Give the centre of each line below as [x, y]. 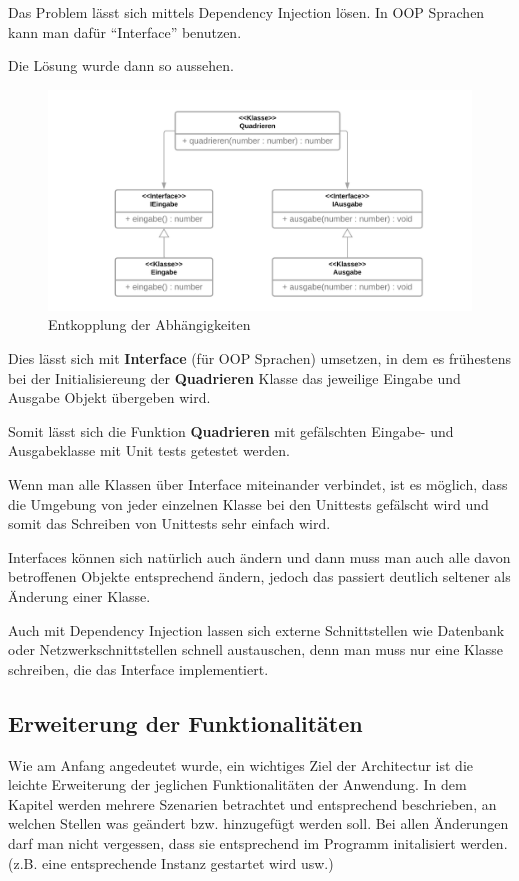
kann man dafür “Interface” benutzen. [125, 31]
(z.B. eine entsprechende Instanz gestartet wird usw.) [171, 862]
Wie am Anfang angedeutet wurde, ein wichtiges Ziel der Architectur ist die [241, 764]
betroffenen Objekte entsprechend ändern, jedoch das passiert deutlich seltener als [259, 576]
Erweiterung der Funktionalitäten [185, 722]
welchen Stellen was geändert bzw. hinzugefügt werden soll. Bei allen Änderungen [258, 823]
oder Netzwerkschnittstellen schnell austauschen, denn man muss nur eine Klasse [256, 649]
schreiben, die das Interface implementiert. [138, 668]
